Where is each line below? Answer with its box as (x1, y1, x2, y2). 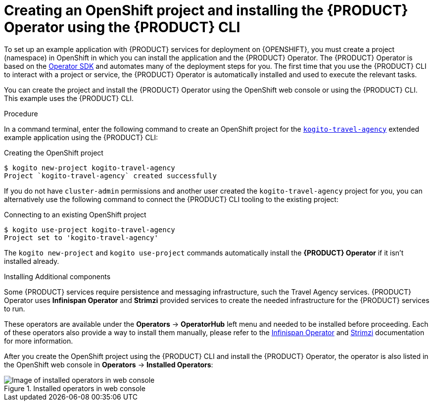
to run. (4, 304, 25, 313)
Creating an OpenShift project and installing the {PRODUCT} (4, 2, 408, 19)
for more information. (4, 336, 73, 345)
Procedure (4, 109, 38, 118)
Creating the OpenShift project (4, 148, 103, 157)
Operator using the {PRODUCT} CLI (4, 19, 241, 36)
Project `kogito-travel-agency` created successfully (4, 171, 217, 180)
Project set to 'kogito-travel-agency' (4, 233, 158, 242)
